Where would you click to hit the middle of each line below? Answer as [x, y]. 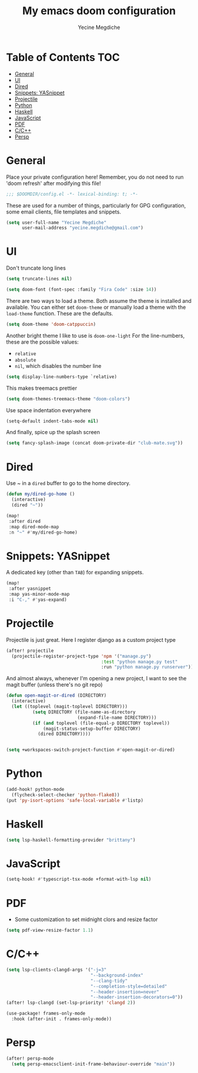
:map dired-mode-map [34, 527]
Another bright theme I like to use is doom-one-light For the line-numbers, [95, 335]
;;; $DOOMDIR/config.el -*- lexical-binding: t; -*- [72, 194]
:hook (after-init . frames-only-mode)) [62, 1019]
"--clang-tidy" [109, 981]
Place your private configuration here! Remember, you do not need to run [95, 177]
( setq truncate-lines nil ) [39, 279]
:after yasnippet [30, 589]
